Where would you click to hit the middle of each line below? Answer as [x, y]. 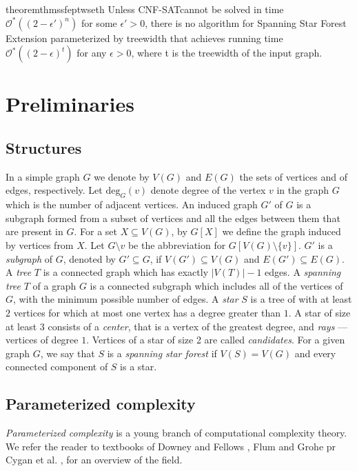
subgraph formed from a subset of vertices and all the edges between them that [173, 218]
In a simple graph [43, 176]
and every [315, 353]
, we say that [68, 353]
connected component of [57, 367]
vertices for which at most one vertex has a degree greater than [147, 312]
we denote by [122, 176]
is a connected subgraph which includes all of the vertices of [216, 285]
